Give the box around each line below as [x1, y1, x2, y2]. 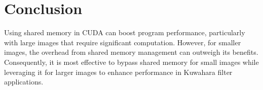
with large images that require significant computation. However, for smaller [4, 37, 241, 47]
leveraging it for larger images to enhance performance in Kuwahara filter [4, 66, 233, 77]
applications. [4, 76, 44, 87]
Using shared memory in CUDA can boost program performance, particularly [4, 27, 245, 38]
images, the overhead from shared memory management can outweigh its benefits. [4, 47, 258, 57]
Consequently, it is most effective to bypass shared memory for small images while [4, 56, 259, 67]
